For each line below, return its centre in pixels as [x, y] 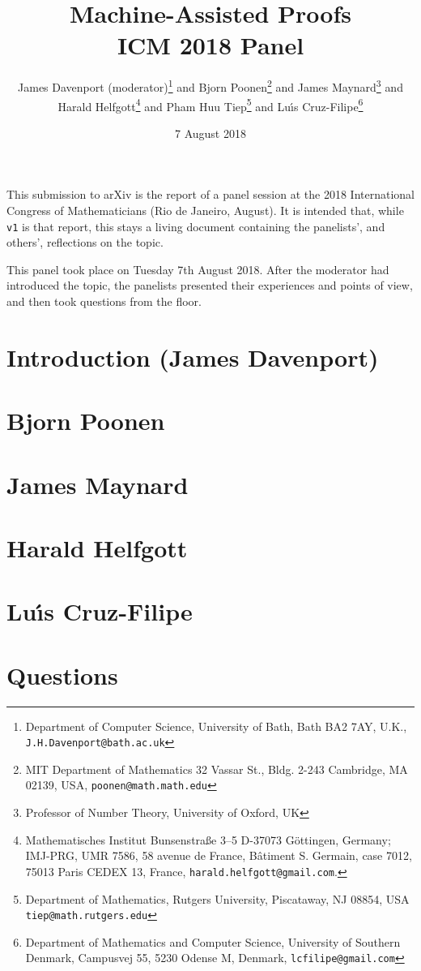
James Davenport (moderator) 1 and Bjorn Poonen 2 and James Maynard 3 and [210, 86]
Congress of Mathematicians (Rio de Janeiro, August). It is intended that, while [205, 210]
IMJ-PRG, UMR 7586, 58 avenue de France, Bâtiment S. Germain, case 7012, [219, 855]
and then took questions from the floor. [104, 301]
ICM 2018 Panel [210, 45]
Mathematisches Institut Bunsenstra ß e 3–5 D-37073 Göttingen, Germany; [208, 839]
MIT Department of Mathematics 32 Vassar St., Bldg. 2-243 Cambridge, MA [217, 769]
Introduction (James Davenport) [193, 357]
